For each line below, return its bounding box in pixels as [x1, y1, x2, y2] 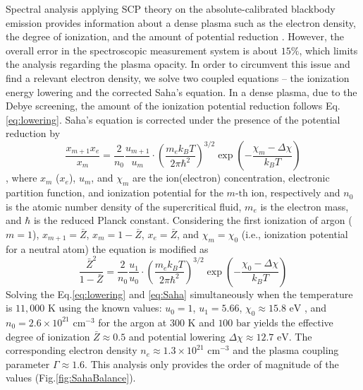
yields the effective [253, 314, 333, 329]
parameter [6, 356, 50, 371]
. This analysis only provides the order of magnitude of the [85, 356, 339, 371]
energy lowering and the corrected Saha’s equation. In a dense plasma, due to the [6, 84, 357, 99]
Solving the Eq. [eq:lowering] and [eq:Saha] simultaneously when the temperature [6, 286, 353, 301]
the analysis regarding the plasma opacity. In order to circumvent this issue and [6, 57, 350, 71]
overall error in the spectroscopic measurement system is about [6, 42, 278, 57]
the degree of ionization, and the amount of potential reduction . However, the [6, 29, 345, 44]
